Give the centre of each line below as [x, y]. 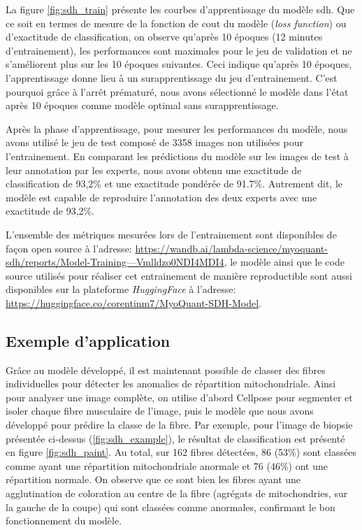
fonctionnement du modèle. [64, 521]
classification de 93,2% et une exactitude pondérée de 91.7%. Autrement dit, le [174, 184]
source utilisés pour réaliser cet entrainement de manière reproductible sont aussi [179, 275]
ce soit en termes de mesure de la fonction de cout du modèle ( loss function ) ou [176, 23]
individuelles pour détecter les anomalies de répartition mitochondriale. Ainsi [171, 384]
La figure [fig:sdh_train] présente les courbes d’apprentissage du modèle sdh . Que [180, 9]
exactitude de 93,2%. [50, 211]
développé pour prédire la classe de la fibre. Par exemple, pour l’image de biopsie [179, 425]
